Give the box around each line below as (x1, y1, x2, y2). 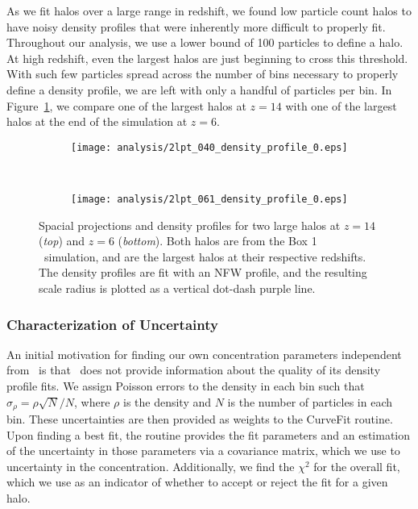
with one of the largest (285, 97, 397, 114)
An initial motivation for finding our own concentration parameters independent (6, 345, 402, 362)
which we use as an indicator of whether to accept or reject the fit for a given (6, 474, 388, 490)
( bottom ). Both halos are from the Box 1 (118, 232, 317, 249)
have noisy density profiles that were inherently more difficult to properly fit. (6, 18, 386, 35)
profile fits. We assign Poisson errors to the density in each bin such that (6, 378, 365, 394)
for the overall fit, (313, 457, 400, 474)
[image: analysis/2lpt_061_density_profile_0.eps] (71, 194, 348, 205)
